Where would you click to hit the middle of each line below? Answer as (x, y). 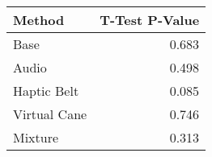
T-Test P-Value (150, 20)
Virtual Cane (50, 114)
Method (39, 20)
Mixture (36, 137)
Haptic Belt (46, 91)
